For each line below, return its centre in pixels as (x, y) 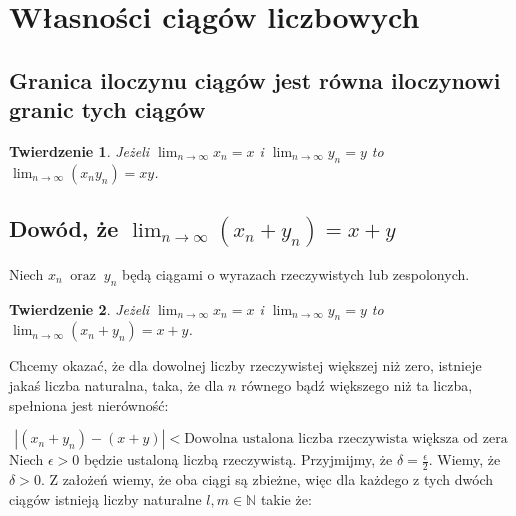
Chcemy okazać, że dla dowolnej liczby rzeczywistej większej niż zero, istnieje (245, 365)
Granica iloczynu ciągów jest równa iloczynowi (255, 79)
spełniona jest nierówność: (89, 404)
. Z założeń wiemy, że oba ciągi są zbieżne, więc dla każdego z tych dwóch (267, 479)
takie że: (286, 498)
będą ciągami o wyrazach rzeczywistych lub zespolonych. (296, 273)
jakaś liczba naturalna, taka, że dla (116, 385)
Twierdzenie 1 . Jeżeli (79, 150)
